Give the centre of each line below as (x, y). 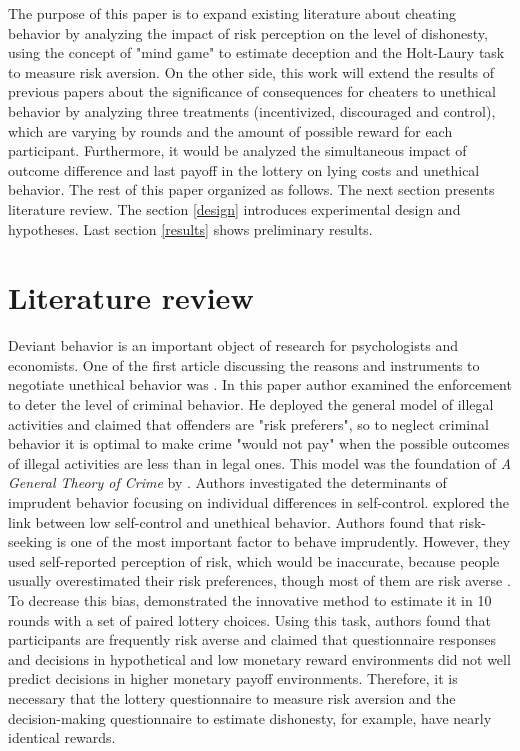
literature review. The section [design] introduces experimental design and (234, 208)
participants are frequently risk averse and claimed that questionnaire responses (252, 639)
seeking (30, 541)
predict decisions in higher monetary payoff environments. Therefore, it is (233, 678)
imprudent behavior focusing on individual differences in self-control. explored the (258, 502)
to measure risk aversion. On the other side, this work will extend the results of (251, 71)
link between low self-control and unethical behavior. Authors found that (231, 521)
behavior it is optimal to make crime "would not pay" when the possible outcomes (259, 443)
